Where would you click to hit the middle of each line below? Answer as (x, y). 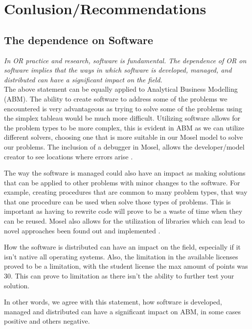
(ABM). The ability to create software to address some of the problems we (116, 98)
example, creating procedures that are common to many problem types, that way (126, 192)
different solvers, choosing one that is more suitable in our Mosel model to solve (124, 137)
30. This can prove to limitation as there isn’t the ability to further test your (119, 276)
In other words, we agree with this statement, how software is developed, (113, 302)
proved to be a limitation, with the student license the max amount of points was (126, 266)
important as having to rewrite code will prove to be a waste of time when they (123, 211)
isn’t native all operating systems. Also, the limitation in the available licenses (121, 256)
